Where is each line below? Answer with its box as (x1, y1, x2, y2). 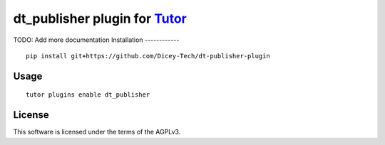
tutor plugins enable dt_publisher (26, 91, 150, 99)
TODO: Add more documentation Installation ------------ (13, 36, 180, 44)
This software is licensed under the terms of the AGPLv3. (13, 128, 181, 136)
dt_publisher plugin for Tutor (13, 11, 187, 26)
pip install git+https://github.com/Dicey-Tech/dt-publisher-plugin (26, 52, 270, 60)
